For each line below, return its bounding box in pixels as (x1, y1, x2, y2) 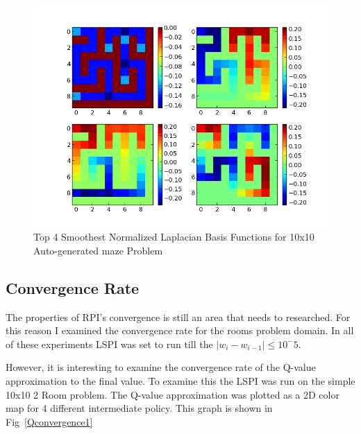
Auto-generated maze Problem (33, 243, 163, 257)
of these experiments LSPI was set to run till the (6, 336, 213, 351)
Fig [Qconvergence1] (6, 414, 93, 428)
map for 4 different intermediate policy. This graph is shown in (6, 401, 273, 415)
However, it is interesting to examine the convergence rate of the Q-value (6, 360, 316, 374)
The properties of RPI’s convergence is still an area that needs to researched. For (6, 309, 351, 324)
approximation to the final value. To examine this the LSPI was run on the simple (6, 373, 355, 388)
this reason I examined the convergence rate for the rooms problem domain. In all (6, 323, 354, 338)
